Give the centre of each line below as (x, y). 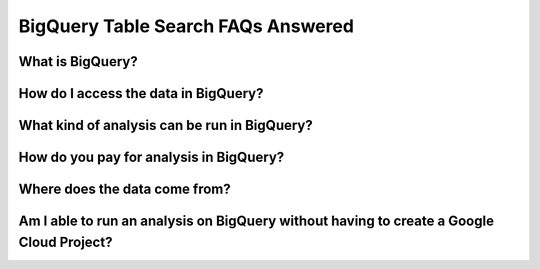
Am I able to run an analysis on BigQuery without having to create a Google (256, 221)
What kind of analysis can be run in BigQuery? (166, 125)
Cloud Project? (65, 241)
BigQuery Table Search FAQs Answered (186, 26)
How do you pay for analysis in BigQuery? (151, 157)
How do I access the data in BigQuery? (141, 93)
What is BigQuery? (78, 61)
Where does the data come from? (125, 189)
